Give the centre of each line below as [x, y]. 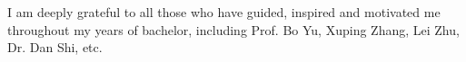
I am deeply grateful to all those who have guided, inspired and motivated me [224, 12]
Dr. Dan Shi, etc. [55, 47]
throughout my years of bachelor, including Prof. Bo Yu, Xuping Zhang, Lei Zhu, [233, 29]
